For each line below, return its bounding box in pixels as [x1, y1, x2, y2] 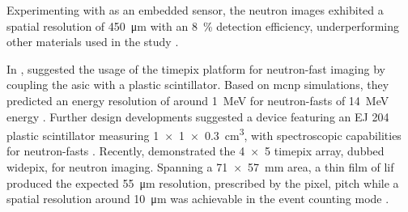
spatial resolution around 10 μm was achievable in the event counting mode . [6, 190, 389, 207]
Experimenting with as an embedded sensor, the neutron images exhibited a [6, 2, 384, 18]
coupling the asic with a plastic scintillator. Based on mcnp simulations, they [6, 76, 389, 93]
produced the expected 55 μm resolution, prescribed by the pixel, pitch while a [6, 174, 399, 191]
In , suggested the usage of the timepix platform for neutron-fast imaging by [6, 60, 385, 77]
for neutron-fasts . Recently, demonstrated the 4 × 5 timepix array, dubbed [6, 142, 385, 159]
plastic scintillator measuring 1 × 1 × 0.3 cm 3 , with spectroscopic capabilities [6, 125, 402, 143]
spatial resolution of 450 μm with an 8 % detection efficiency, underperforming [6, 17, 400, 34]
